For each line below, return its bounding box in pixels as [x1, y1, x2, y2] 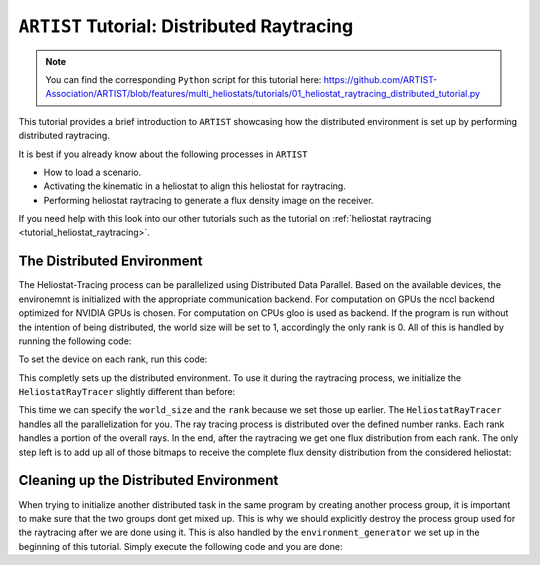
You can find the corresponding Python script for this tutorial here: [45, 73, 322, 85]
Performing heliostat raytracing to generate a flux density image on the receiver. [43, 194, 374, 206]
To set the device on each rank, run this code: [18, 353, 208, 365]
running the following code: [18, 335, 132, 347]
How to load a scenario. [43, 166, 142, 178]
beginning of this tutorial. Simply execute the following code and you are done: [18, 540, 343, 552]
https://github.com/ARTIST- [323, 73, 438, 85]
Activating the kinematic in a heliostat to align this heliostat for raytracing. [43, 180, 347, 192]
